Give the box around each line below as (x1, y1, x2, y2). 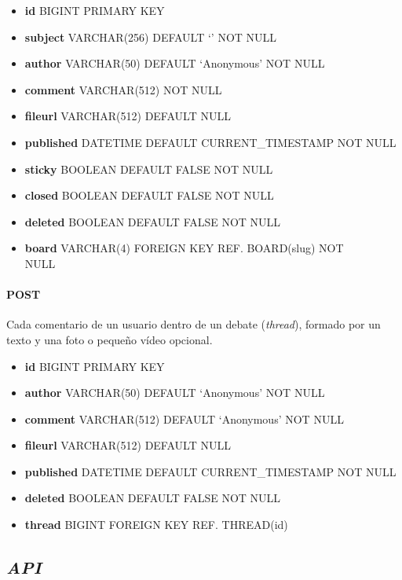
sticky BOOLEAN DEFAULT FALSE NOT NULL (24, 160, 273, 177)
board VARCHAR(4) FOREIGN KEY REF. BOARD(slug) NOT (24, 240, 344, 256)
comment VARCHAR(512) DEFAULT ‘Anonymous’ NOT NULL (24, 410, 344, 427)
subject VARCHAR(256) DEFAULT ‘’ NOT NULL (24, 28, 277, 45)
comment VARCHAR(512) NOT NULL (24, 81, 222, 97)
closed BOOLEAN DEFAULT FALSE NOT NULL (24, 187, 274, 204)
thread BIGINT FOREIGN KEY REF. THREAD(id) (24, 516, 288, 533)
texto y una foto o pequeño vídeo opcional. (6, 331, 213, 347)
